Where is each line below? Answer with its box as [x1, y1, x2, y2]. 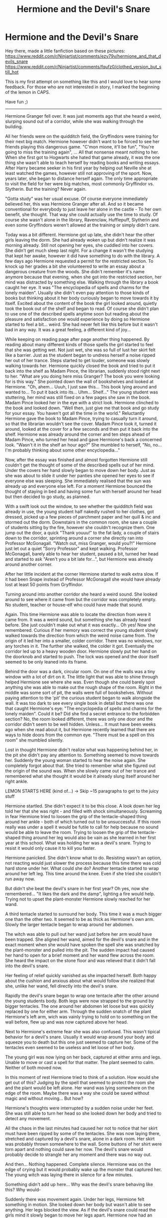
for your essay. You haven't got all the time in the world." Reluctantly [5, 410, 145, 416]
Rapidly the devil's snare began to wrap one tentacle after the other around [5, 992, 159, 998]
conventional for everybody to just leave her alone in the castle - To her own [5, 206, 162, 212]
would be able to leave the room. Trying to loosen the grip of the [5, 829, 137, 835]
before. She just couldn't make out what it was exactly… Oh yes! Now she [5, 622, 156, 628]
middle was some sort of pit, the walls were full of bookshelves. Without [5, 689, 153, 695]
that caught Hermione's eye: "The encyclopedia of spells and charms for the [5, 705, 162, 711]
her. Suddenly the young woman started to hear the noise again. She [5, 757, 146, 763]
